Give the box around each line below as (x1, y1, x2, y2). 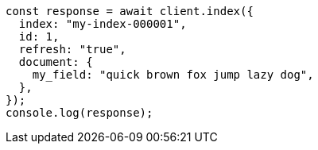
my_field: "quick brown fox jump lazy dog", (32, 68, 314, 81)
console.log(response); (6, 106, 153, 119)
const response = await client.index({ (6, 5, 254, 17)
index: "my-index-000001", (18, 17, 187, 30)
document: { (18, 56, 93, 68)
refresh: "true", (18, 43, 126, 56)
